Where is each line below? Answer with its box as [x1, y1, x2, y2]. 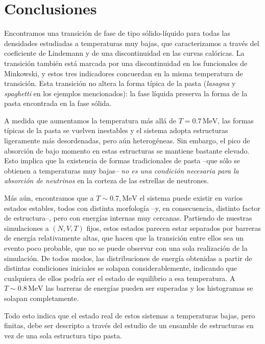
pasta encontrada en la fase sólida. [4, 98, 112, 109]
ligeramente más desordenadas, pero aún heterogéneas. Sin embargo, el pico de [4, 135, 250, 146]
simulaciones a [4, 222, 49, 233]
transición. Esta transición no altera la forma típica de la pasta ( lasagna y [4, 78, 236, 89]
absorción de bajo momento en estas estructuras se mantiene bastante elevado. [4, 145, 250, 156]
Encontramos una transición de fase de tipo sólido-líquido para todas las [4, 28, 230, 38]
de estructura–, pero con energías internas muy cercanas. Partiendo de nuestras [4, 212, 252, 223]
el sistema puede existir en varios [139, 192, 243, 203]
